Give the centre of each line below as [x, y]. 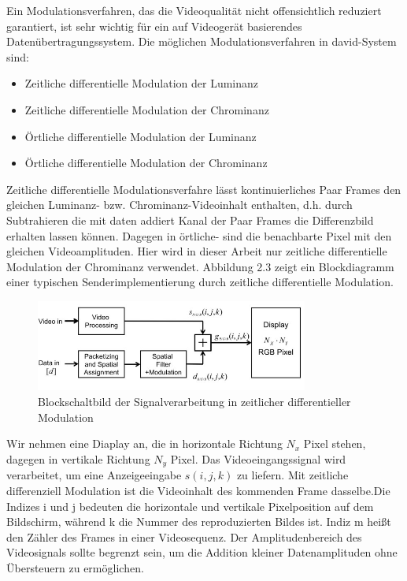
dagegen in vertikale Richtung [78, 458]
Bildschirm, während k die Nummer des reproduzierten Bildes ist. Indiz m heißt [199, 521]
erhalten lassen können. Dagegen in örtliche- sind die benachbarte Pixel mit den [199, 235]
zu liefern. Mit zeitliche [292, 475]
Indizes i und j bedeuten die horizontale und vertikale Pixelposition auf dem [190, 506]
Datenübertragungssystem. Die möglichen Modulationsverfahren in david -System [202, 41]
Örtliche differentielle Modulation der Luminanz [141, 136]
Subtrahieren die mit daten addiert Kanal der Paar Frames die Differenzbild [190, 220]
